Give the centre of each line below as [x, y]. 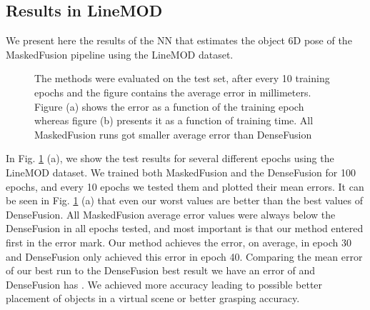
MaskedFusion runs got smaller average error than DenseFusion [173, 134]
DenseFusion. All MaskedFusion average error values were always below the [171, 214]
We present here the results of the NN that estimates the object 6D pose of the [179, 40]
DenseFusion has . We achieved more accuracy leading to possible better [164, 284]
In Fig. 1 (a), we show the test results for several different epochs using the [170, 158]
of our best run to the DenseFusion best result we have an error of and [161, 270]
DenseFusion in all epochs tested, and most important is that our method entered [185, 228]
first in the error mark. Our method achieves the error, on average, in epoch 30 [179, 242]
